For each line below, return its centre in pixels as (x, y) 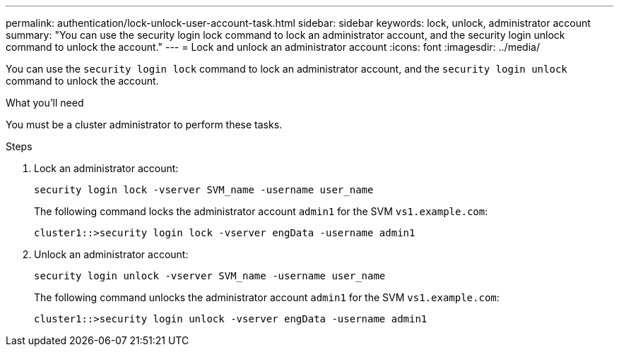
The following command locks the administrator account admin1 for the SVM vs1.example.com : (261, 211)
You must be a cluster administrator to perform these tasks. (144, 125)
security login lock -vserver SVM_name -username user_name (204, 190)
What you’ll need (45, 103)
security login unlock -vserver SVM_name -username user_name (210, 276)
